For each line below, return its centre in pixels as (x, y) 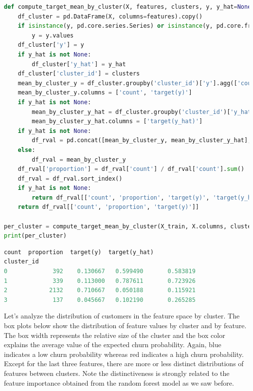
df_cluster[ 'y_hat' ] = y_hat (79, 64)
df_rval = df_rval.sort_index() (70, 178)
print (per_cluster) (35, 236)
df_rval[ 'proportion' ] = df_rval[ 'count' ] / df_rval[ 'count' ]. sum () (131, 169)
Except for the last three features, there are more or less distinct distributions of (124, 363)
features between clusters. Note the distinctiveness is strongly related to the (117, 373)
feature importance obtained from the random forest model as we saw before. (119, 382)
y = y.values (53, 35)
